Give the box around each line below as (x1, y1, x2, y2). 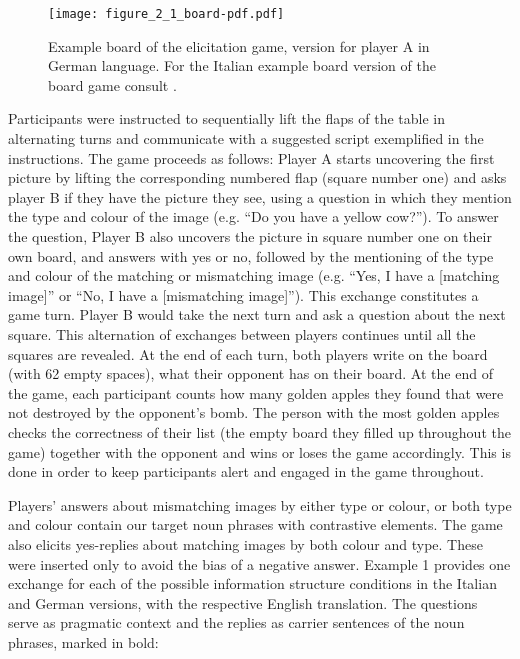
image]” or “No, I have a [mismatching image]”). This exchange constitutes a (8, 284, 479, 305)
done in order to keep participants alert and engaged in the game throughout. (8, 461, 484, 482)
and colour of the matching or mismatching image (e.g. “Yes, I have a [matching (8, 265, 500, 286)
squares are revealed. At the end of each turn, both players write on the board (8, 343, 488, 364)
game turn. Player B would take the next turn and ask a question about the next (8, 304, 506, 325)
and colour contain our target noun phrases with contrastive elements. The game (8, 514, 503, 535)
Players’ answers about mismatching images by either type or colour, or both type (8, 494, 512, 515)
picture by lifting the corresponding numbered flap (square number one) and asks (8, 167, 507, 188)
